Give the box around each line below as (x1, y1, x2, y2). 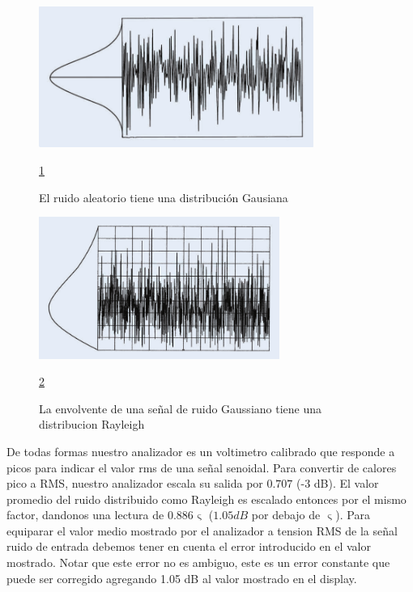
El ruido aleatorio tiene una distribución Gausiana (39, 188, 288, 205)
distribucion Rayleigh (39, 416, 145, 433)
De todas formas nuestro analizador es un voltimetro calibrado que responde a (6, 442, 395, 459)
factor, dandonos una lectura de (6, 506, 164, 523)
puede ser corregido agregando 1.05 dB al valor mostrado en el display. (6, 569, 357, 586)
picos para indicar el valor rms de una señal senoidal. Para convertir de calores (6, 459, 397, 476)
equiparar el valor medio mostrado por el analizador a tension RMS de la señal (6, 522, 398, 539)
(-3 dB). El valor (296, 475, 379, 492)
